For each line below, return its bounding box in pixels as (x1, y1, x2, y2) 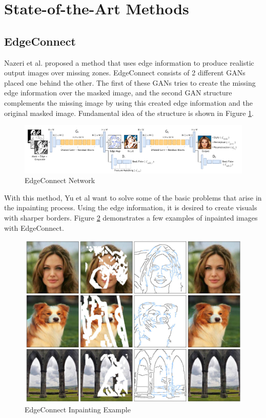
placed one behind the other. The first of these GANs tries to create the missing (4, 77, 256, 88)
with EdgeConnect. (4, 222, 64, 233)
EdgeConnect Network (25, 175, 95, 186)
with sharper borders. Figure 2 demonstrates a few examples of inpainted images (4, 212, 258, 223)
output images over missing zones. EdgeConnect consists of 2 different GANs (4, 67, 245, 78)
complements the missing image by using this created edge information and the (4, 97, 253, 108)
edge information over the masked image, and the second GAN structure (4, 87, 232, 98)
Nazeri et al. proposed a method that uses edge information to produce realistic (4, 57, 254, 68)
